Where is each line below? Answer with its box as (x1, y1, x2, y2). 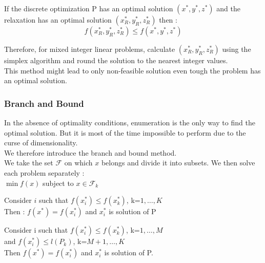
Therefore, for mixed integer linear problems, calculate (4, 44, 175, 54)
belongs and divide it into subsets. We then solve (101, 157, 255, 168)
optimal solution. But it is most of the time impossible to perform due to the (4, 127, 246, 138)
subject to (43, 177, 74, 188)
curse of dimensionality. (4, 137, 78, 148)
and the (216, 3, 240, 13)
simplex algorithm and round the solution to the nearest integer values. (4, 55, 228, 65)
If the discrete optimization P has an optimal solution (4, 3, 173, 13)
